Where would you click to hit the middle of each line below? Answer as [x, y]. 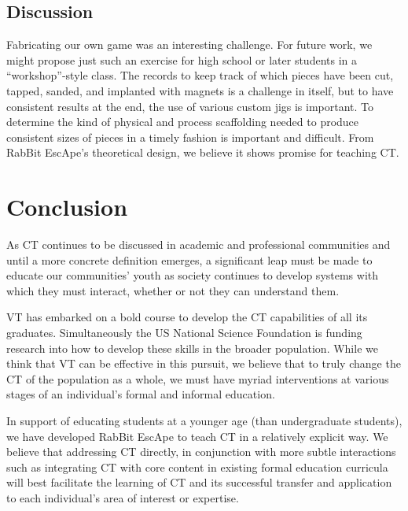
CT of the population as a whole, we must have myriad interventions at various [198, 378]
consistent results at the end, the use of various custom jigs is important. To [190, 106]
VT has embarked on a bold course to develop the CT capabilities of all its [187, 317]
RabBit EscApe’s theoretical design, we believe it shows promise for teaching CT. [203, 152]
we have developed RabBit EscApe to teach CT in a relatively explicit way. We [197, 436]
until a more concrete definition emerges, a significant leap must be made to [189, 259]
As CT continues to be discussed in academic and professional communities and [198, 244]
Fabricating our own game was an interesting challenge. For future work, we [189, 44]
